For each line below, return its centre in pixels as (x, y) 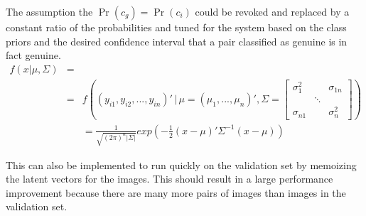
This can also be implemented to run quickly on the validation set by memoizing (181, 164)
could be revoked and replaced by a (272, 11)
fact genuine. (33, 55)
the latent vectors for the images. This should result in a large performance (169, 179)
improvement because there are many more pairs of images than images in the (176, 192)
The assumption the (49, 11)
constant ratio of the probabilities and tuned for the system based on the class (176, 27)
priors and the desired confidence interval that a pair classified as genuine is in (177, 41)
